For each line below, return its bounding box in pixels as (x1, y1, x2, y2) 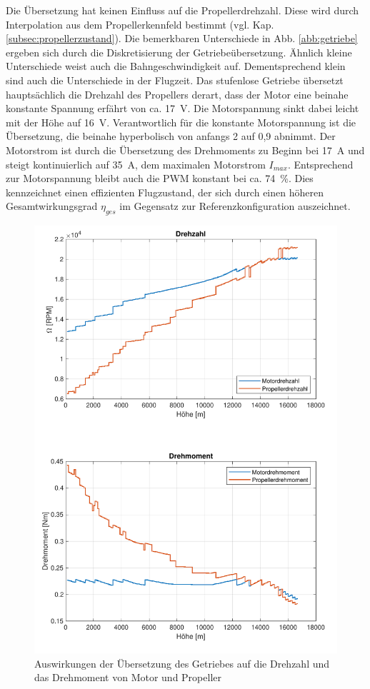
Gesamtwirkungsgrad (6, 198, 98, 213)
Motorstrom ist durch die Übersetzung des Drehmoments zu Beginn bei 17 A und (6, 142, 365, 157)
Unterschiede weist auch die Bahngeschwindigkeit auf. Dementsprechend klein (6, 59, 346, 74)
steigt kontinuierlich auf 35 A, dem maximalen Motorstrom (6, 156, 266, 171)
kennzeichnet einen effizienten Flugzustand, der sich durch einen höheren (6, 184, 324, 199)
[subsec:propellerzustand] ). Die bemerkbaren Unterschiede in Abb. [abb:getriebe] (6, 31, 358, 46)
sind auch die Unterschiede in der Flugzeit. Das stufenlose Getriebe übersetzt (6, 72, 344, 87)
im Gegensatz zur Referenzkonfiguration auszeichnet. (119, 198, 351, 213)
